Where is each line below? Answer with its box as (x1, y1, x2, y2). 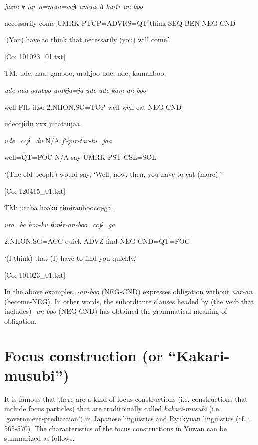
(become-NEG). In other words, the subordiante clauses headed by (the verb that (4, 296, 254, 306)
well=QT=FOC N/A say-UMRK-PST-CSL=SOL (4, 152, 156, 162)
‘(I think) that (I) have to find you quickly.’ (4, 252, 137, 263)
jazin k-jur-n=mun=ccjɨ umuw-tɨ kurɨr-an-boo (4, 1, 143, 11)
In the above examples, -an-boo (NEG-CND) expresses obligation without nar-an (4, 286, 253, 297)
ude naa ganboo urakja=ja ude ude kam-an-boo (4, 84, 146, 95)
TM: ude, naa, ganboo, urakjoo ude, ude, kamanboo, (4, 68, 166, 78)
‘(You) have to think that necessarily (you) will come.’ (4, 34, 170, 45)
